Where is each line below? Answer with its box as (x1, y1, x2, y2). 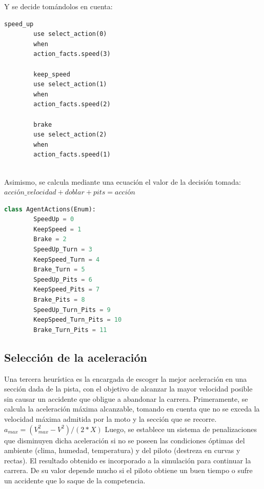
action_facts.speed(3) (33, 50, 111, 58)
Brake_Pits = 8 (33, 296, 85, 304)
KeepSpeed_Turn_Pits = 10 (33, 316, 122, 324)
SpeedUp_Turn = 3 (33, 246, 92, 253)
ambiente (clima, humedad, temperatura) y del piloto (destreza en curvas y (4, 445, 240, 456)
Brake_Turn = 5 (33, 266, 85, 273)
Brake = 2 (33, 236, 67, 243)
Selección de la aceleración (4, 349, 147, 365)
